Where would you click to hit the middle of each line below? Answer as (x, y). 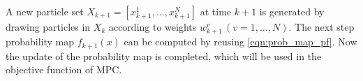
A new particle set (45, 11)
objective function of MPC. (64, 69)
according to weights (153, 27)
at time (216, 11)
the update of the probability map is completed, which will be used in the (164, 56)
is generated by (292, 11)
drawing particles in (48, 27)
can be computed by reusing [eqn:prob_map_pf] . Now (240, 42)
